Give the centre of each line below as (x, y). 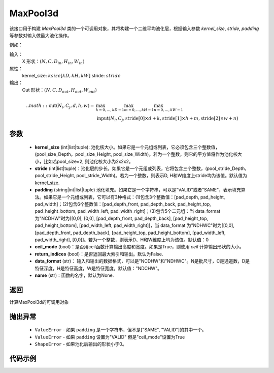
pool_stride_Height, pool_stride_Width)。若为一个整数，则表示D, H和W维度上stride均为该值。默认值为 (141, 176)
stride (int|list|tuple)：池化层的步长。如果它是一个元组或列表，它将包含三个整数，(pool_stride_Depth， (142, 168)
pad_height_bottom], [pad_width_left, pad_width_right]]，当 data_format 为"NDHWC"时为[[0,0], (134, 225)
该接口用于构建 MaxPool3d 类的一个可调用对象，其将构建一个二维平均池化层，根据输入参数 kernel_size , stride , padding (134, 28)
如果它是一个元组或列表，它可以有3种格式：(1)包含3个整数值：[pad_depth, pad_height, (134, 197)
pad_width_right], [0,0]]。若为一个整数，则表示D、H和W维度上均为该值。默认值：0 (122, 240)
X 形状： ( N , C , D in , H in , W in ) (53, 62)
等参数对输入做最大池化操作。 (41, 35)
